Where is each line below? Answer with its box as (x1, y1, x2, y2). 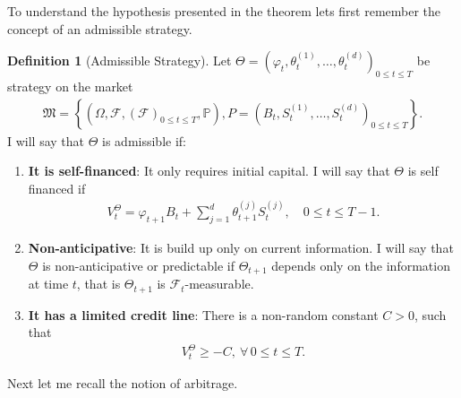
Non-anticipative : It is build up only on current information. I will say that (28, 238, 454, 257)
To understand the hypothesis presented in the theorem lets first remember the (7, 2, 441, 20)
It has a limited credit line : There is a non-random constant (28, 305, 379, 324)
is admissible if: (102, 131, 186, 150)
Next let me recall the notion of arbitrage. (7, 373, 238, 392)
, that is (76, 274, 121, 293)
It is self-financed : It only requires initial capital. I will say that (28, 161, 390, 180)
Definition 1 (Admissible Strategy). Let (7, 51, 232, 70)
